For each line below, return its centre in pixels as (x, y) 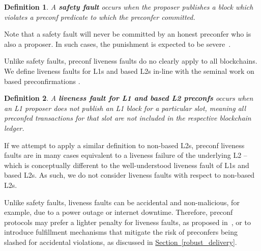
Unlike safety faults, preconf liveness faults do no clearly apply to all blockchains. (131, 61)
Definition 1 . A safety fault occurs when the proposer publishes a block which (129, 7)
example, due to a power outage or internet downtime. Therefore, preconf (119, 212)
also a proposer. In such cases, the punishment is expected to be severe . (118, 44)
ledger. (14, 128)
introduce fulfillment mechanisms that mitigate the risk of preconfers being (121, 232)
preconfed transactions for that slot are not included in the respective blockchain (128, 118)
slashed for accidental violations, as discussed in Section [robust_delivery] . (121, 242)
